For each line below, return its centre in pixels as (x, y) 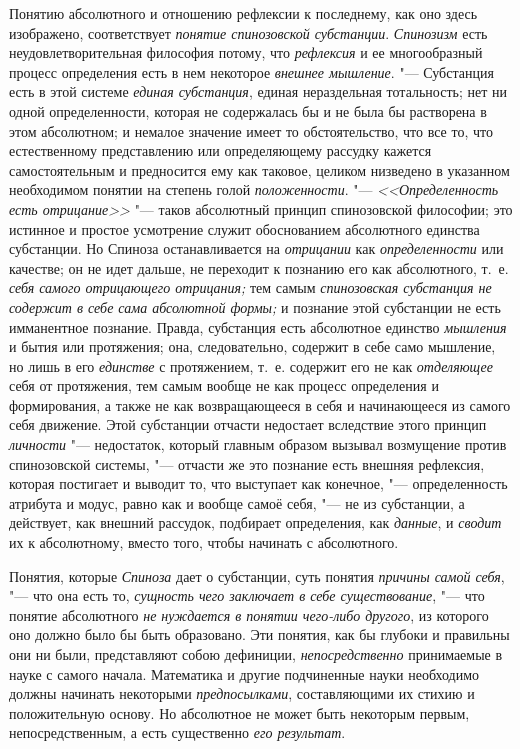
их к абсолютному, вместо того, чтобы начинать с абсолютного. (204, 542)
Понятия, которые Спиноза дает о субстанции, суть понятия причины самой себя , (257, 575)
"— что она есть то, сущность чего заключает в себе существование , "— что (247, 595)
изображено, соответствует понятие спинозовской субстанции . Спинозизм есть (248, 32)
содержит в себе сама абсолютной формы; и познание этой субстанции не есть (255, 306)
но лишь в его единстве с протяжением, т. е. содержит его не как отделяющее (251, 365)
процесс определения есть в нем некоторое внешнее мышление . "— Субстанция (251, 71)
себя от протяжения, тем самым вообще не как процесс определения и (224, 385)
